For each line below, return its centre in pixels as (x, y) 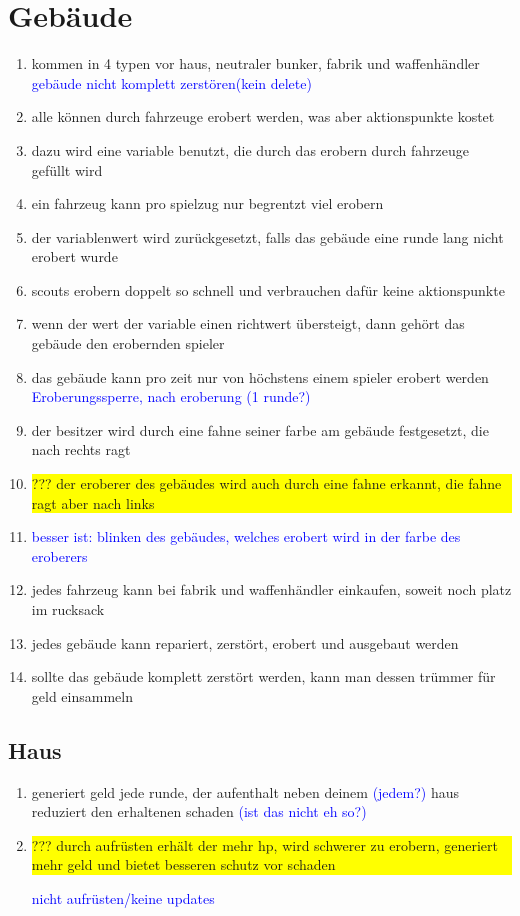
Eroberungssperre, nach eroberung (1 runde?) (171, 396)
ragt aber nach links (93, 502)
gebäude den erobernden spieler (128, 343)
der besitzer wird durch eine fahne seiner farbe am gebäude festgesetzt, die (260, 429)
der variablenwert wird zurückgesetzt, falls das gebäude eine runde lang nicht (267, 236)
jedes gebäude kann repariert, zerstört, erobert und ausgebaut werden (245, 642)
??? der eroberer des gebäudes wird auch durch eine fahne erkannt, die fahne (266, 483)
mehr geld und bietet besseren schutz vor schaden (183, 864)
